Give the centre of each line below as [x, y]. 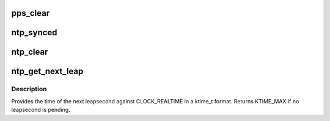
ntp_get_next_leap [47, 71]
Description [29, 89]
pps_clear [31, 13]
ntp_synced [34, 33]
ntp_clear [30, 52]
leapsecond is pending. [41, 110]
